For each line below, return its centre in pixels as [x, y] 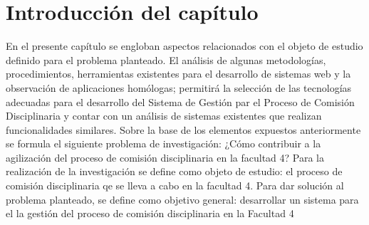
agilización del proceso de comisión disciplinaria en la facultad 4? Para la [165, 157]
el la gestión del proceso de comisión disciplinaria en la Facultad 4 [150, 213]
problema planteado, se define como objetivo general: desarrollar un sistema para [182, 199]
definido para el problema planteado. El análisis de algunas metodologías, [166, 59]
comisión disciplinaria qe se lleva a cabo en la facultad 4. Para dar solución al [175, 185]
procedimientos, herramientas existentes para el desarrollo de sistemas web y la [178, 74]
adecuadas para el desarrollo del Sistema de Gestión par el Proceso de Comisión [180, 101]
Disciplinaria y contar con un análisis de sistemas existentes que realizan [164, 116]
